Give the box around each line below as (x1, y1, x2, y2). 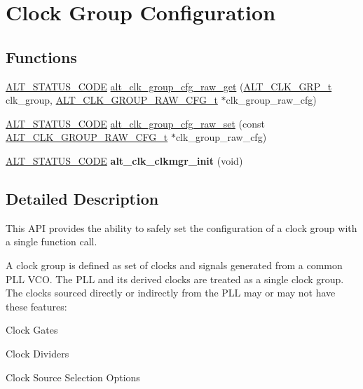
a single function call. (6, 234, 97, 249)
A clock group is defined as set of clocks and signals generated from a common (6, 257, 343, 272)
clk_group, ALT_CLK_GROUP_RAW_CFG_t (6, 93, 218, 107)
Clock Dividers (6, 346, 69, 360)
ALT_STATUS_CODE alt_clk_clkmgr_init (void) (6, 153, 243, 168)
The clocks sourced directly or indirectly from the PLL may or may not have (6, 285, 336, 300)
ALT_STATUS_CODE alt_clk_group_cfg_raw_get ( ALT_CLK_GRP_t (6, 79, 332, 93)
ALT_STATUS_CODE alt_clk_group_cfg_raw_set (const (6, 116, 265, 130)
